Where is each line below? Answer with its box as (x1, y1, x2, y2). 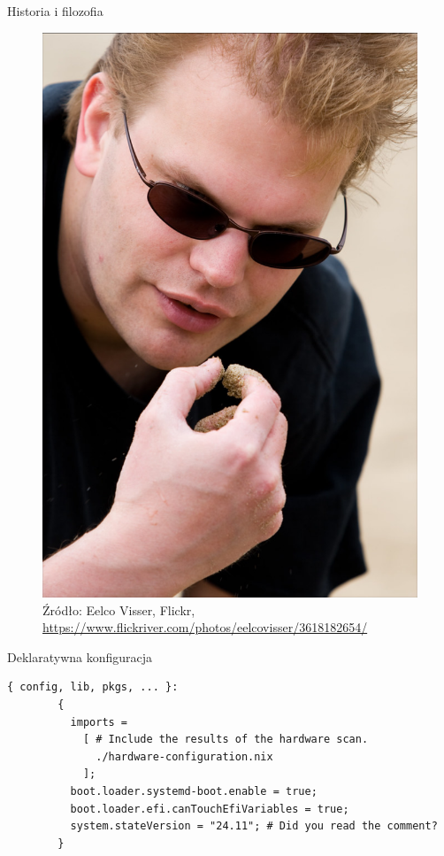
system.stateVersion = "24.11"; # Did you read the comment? (70, 820, 438, 833)
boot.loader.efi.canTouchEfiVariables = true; (70, 802, 349, 815)
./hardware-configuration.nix (96, 750, 273, 763)
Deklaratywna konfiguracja (7, 647, 153, 666)
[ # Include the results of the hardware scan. (82, 733, 369, 746)
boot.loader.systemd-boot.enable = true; (70, 785, 318, 798)
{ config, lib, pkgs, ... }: (7, 681, 179, 694)
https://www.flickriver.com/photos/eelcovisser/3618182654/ (42, 618, 368, 636)
